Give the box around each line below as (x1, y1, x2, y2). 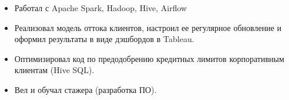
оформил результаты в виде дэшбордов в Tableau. (14, 33, 194, 45)
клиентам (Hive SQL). (14, 64, 95, 76)
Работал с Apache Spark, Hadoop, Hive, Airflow (14, 2, 187, 13)
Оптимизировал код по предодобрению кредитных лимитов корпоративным (14, 52, 284, 64)
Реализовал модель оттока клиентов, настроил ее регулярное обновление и (14, 21, 282, 33)
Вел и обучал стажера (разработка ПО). (14, 83, 157, 95)
